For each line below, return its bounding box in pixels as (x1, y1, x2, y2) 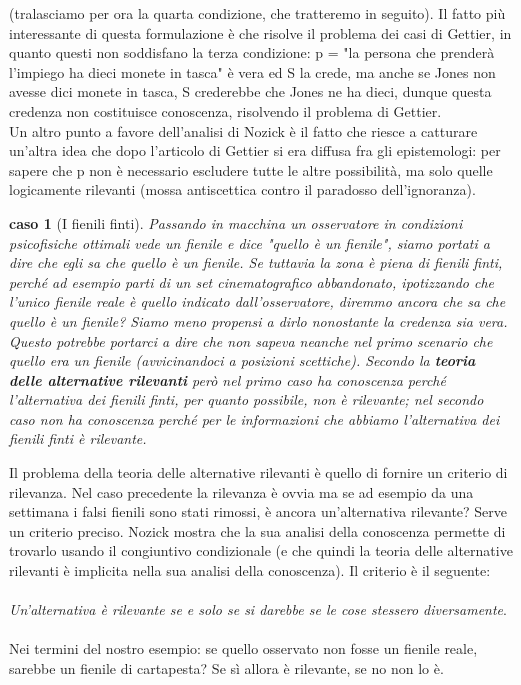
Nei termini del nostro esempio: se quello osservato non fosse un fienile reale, (9, 638, 478, 659)
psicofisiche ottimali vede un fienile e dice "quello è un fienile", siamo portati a (9, 232, 490, 253)
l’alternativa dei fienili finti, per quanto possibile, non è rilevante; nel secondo (9, 389, 484, 410)
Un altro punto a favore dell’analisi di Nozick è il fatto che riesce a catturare (9, 120, 478, 141)
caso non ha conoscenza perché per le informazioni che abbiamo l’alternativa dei (9, 408, 500, 429)
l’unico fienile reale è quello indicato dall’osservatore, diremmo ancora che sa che (9, 291, 506, 312)
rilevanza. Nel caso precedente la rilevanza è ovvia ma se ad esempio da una (9, 481, 474, 502)
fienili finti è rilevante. (9, 428, 147, 449)
